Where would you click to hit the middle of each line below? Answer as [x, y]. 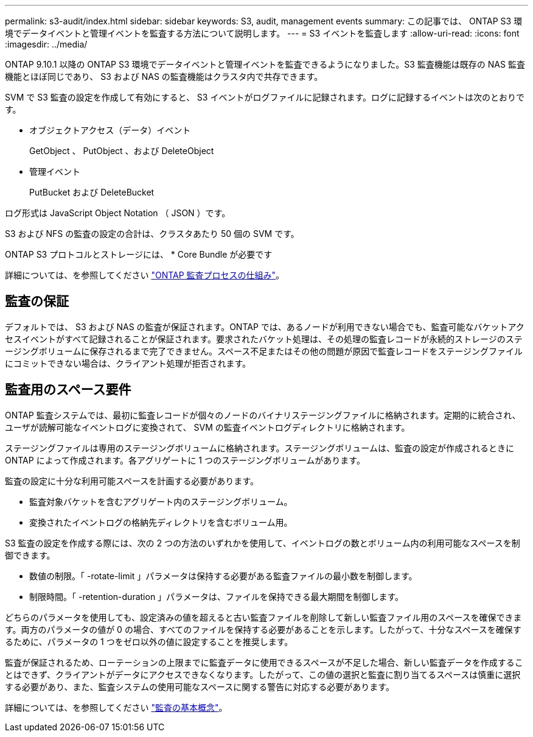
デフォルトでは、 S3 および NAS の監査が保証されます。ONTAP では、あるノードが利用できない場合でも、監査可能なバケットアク [265, 326]
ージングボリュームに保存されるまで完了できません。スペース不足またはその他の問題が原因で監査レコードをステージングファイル [264, 351]
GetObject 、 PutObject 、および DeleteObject [122, 151]
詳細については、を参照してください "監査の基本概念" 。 [116, 707]
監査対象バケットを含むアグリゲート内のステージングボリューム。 [161, 501]
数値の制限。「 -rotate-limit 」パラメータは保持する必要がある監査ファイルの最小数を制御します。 [223, 576]
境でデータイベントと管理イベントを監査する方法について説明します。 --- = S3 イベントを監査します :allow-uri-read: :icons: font [262, 33]
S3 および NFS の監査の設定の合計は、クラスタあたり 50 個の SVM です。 [152, 234]
